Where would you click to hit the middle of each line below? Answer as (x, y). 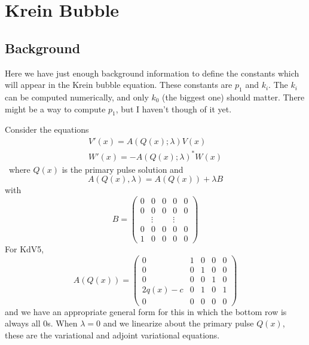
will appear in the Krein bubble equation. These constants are (119, 85)
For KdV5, (25, 248)
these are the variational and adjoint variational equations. (112, 335)
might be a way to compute (55, 109)
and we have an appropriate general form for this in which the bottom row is (146, 311)
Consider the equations (47, 129)
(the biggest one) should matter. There (233, 97)
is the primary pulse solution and (123, 169)
